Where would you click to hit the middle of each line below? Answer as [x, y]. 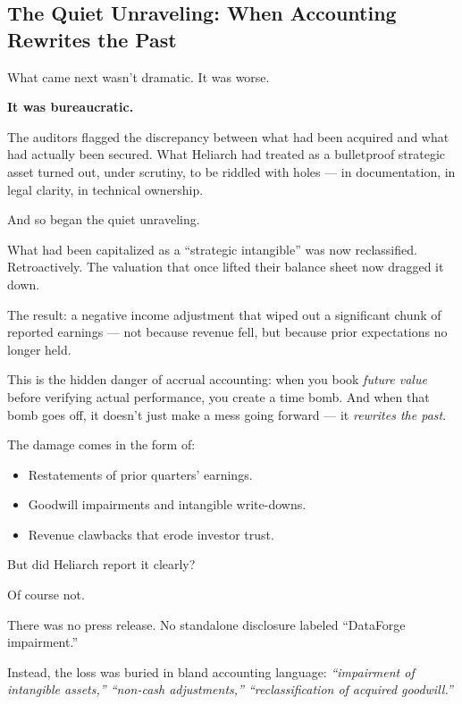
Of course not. [46, 595]
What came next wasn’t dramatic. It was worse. [139, 76]
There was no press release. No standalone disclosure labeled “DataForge [206, 624]
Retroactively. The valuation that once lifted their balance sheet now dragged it [226, 267]
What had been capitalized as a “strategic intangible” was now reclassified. [212, 249]
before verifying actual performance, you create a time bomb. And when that [218, 396]
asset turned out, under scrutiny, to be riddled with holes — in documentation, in [231, 171]
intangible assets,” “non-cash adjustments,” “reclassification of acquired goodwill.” [230, 689]
